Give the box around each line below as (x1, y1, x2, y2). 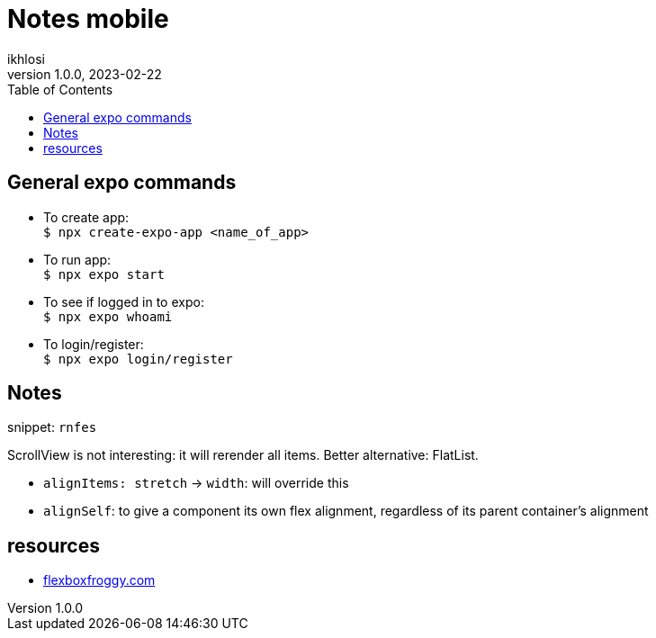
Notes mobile (7, 4, 169, 34)
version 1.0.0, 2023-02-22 (7, 66, 162, 82)
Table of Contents (7, 81, 113, 97)
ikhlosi (7, 50, 45, 67)
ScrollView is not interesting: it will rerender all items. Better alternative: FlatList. (7, 447, 479, 463)
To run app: (43, 251, 112, 267)
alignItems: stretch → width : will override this (43, 475, 349, 491)
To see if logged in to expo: (43, 293, 204, 310)
